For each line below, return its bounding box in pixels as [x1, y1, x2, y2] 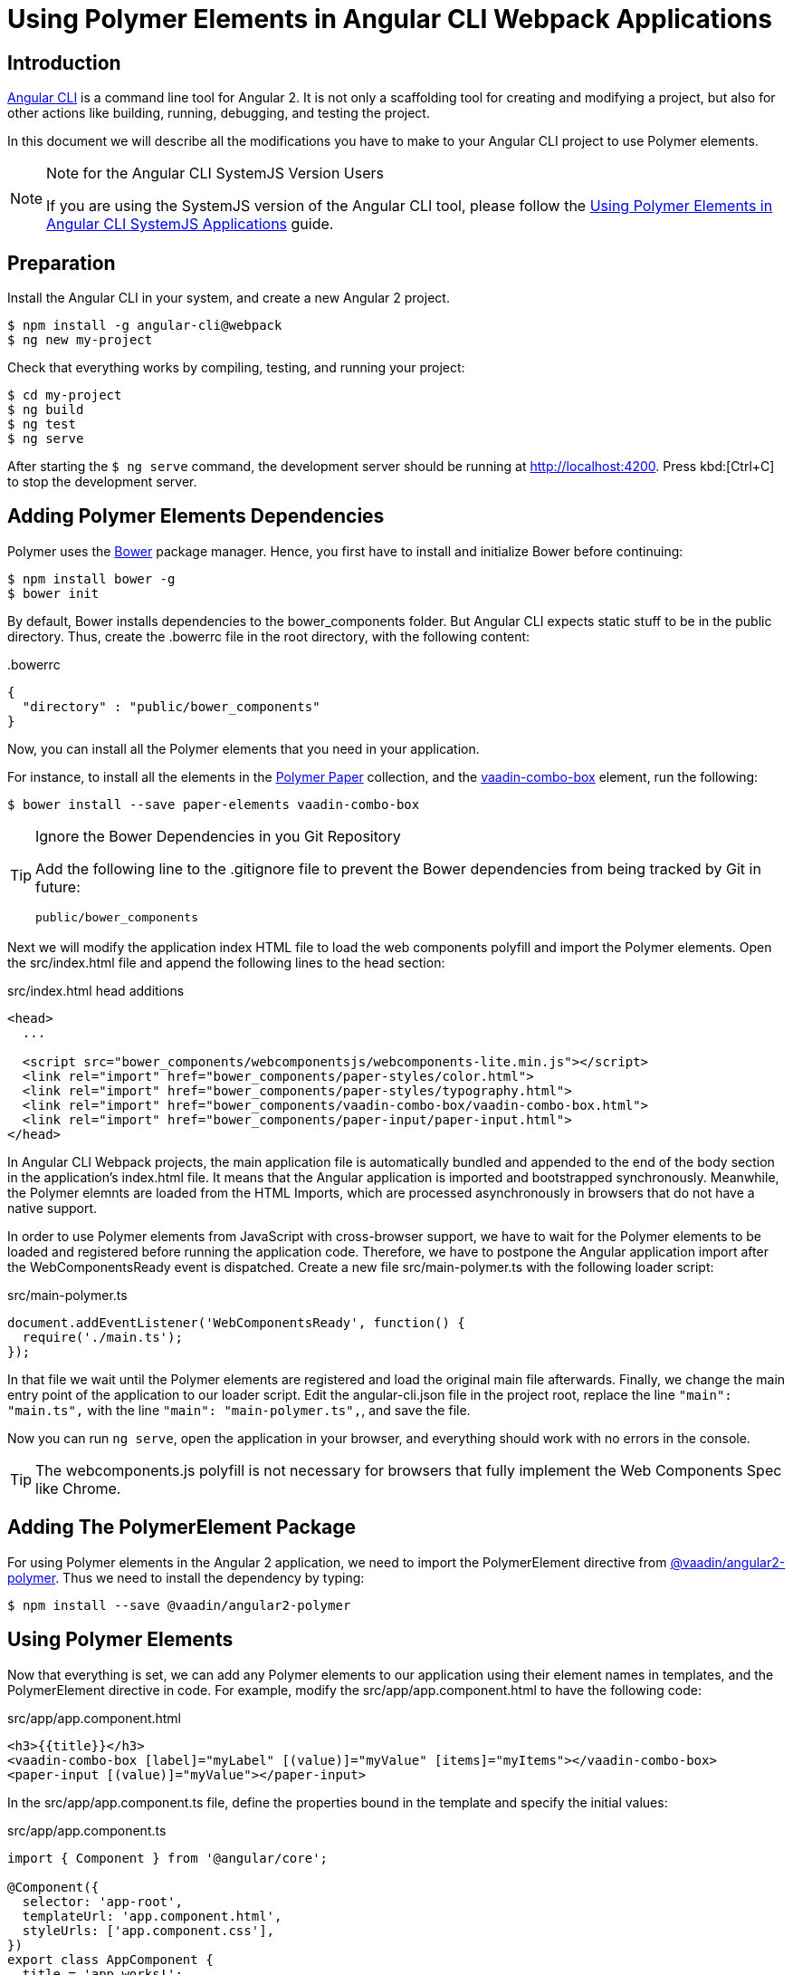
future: [35, 877, 81, 896]
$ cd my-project [7, 388, 122, 403]
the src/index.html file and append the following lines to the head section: [7, 954, 445, 970]
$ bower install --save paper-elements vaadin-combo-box [7, 796, 420, 812]
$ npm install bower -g [7, 571, 176, 586]
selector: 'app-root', [22, 1893, 183, 1909]
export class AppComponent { [7, 1951, 214, 1967]
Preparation [7, 251, 116, 275]
